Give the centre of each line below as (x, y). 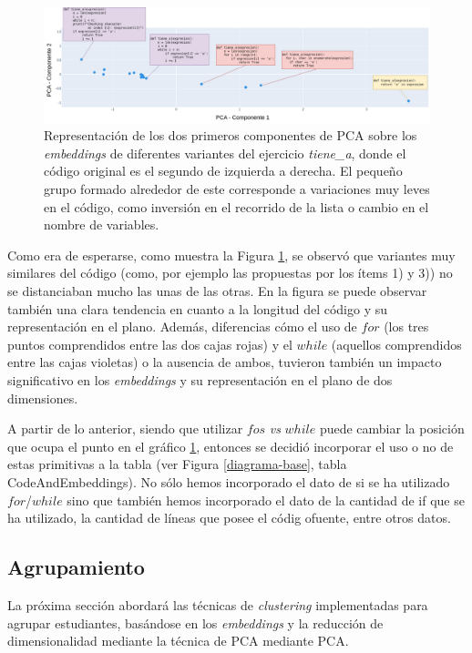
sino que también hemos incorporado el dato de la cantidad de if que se (266, 500)
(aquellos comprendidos (396, 344)
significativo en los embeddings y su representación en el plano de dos (200, 380)
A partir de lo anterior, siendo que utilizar (125, 429)
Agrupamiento (76, 567)
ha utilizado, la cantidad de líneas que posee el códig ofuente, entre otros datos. (229, 518)
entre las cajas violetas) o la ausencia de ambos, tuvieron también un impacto (225, 362)
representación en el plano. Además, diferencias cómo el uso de (182, 326)
